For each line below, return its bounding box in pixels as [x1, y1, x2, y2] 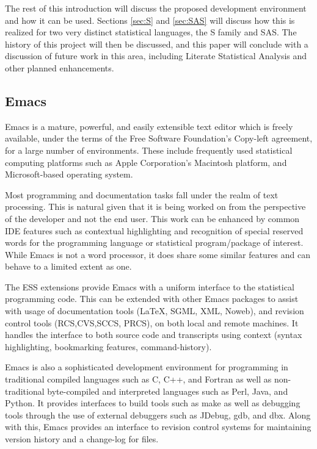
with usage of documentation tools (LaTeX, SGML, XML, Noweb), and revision [5, 304, 304, 317]
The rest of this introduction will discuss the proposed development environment [5, 2, 307, 14]
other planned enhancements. [5, 61, 114, 74]
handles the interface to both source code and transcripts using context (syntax [5, 328, 302, 341]
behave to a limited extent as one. [5, 260, 132, 273]
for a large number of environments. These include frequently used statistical [5, 143, 293, 156]
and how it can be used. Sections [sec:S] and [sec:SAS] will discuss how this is [5, 13, 295, 26]
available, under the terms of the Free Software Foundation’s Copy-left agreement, [5, 132, 313, 145]
